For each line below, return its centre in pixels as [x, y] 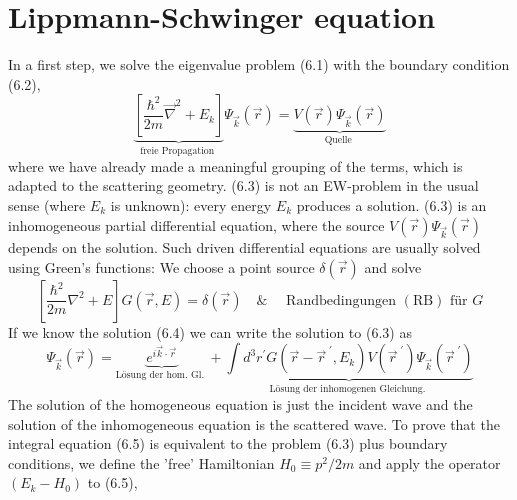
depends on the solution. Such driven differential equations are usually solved [244, 247]
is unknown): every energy [191, 204]
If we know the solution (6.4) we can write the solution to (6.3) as [210, 331]
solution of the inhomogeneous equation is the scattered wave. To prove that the [254, 423]
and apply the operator [429, 462]
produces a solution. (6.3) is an [391, 204]
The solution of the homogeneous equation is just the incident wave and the [240, 403]
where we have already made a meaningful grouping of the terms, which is [235, 165]
